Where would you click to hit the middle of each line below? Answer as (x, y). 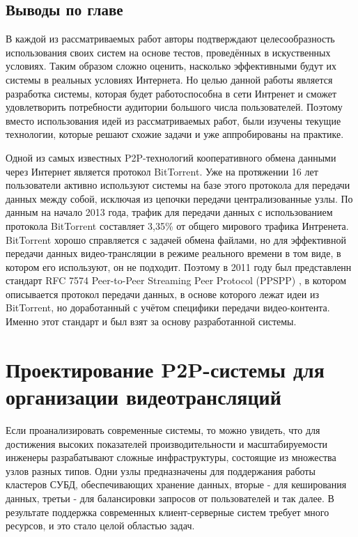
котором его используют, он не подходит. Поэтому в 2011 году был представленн (179, 266)
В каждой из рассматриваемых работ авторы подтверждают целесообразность (170, 39)
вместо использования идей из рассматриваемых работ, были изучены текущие (173, 120)
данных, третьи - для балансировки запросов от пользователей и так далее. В (170, 498)
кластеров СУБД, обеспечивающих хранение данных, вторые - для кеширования (176, 484)
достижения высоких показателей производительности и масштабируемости (167, 443)
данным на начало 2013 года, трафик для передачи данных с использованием (169, 212)
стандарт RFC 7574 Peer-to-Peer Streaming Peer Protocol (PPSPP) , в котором (176, 280)
